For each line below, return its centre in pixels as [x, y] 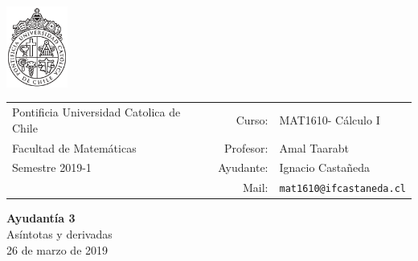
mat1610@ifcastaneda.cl [342, 189]
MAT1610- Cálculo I [330, 119]
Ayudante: [243, 167]
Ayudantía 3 [41, 218]
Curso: [252, 119]
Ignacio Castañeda [324, 167]
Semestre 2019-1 [52, 167]
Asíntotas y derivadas [59, 234]
